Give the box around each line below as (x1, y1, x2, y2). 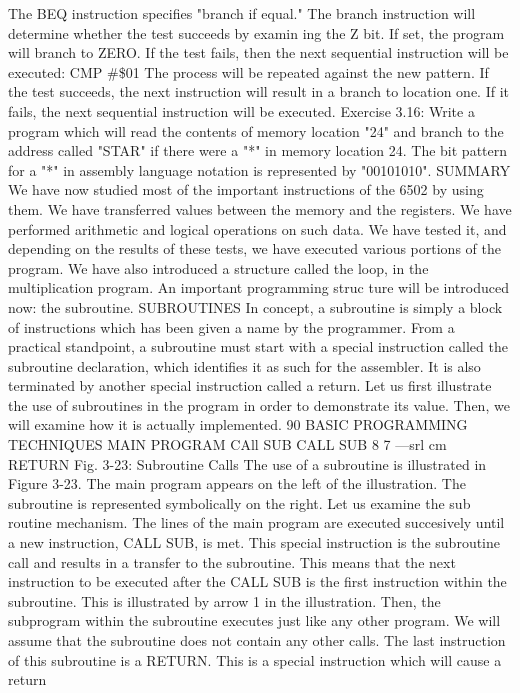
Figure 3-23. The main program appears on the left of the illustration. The (8, 473, 466, 494)
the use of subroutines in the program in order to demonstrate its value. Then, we (8, 394, 510, 415)
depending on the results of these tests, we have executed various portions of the (8, 238, 501, 259)
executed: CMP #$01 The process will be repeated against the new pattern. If (8, 61, 489, 82)
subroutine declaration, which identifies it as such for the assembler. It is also (8, 355, 481, 376)
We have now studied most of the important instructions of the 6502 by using (8, 179, 484, 200)
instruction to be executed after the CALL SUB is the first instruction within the (8, 571, 507, 592)
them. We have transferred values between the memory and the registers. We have (8, 198, 512, 219)
